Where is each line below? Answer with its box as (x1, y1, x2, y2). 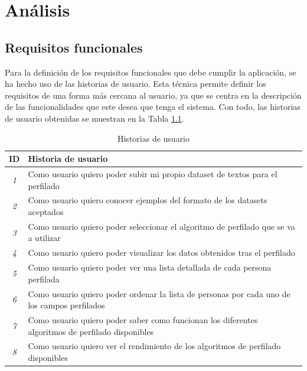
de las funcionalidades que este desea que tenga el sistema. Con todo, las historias (5, 100, 301, 113)
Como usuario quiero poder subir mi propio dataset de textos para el (28, 167, 277, 180)
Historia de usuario (28, 152, 108, 165)
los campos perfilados (28, 299, 105, 311)
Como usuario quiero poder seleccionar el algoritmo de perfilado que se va (28, 220, 295, 232)
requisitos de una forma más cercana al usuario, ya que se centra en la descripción (5, 89, 302, 101)
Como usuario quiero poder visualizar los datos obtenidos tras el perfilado (28, 246, 295, 259)
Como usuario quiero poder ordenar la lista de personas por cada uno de (28, 287, 290, 300)
